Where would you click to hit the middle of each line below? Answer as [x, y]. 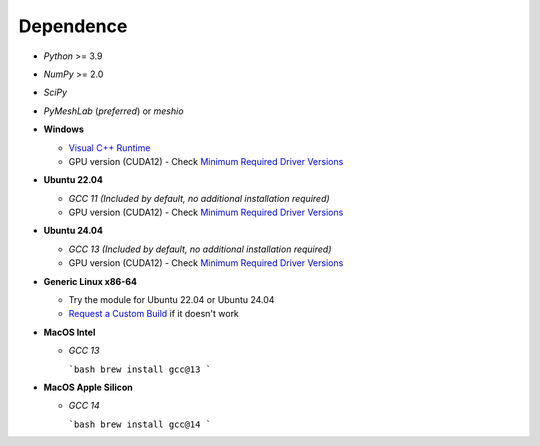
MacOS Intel [69, 332]
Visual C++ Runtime [109, 147]
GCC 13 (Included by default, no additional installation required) [200, 249]
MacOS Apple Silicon [88, 387]
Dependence [73, 26]
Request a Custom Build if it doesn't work [154, 314]
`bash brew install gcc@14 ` [140, 424]
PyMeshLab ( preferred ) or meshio [113, 111]
